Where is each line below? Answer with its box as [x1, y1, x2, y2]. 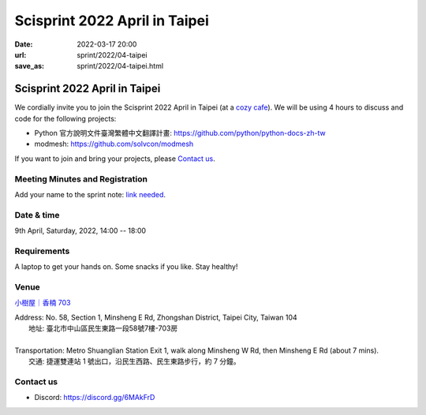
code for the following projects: [14, 114, 117, 123]
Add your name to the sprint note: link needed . [14, 189, 166, 199]
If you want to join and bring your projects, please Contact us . [14, 154, 216, 163]
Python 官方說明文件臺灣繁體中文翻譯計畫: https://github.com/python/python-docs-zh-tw [34, 129, 327, 138]
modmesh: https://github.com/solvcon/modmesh [34, 139, 194, 149]
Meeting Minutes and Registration [14, 174, 148, 185]
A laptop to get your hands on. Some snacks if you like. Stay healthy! [14, 262, 238, 271]
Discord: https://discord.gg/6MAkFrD [34, 393, 155, 402]
